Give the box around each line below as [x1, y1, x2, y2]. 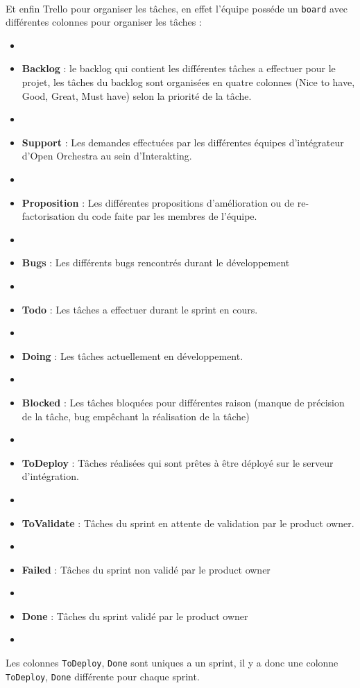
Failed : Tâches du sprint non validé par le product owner [22, 562, 271, 576]
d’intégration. [22, 469, 79, 483]
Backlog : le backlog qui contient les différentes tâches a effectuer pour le [22, 61, 336, 76]
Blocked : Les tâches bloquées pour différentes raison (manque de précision [22, 395, 345, 409]
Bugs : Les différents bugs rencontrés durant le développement [22, 255, 290, 270]
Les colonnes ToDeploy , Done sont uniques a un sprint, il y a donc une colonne [6, 655, 338, 670]
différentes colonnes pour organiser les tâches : [6, 15, 202, 29]
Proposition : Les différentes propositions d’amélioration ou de [22, 195, 295, 209]
